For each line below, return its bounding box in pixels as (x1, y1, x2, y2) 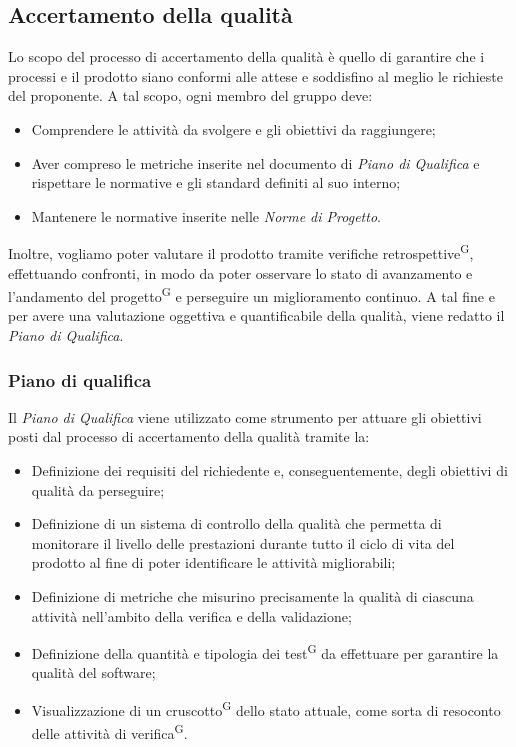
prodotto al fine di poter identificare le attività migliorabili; (31, 552, 396, 573)
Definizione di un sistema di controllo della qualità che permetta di (31, 513, 442, 534)
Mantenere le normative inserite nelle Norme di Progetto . (31, 205, 381, 226)
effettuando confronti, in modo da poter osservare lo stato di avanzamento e (8, 262, 473, 283)
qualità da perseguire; (31, 479, 165, 500)
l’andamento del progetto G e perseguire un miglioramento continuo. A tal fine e (8, 283, 495, 306)
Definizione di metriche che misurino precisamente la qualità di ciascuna (31, 586, 474, 607)
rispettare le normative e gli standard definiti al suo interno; (31, 172, 401, 193)
